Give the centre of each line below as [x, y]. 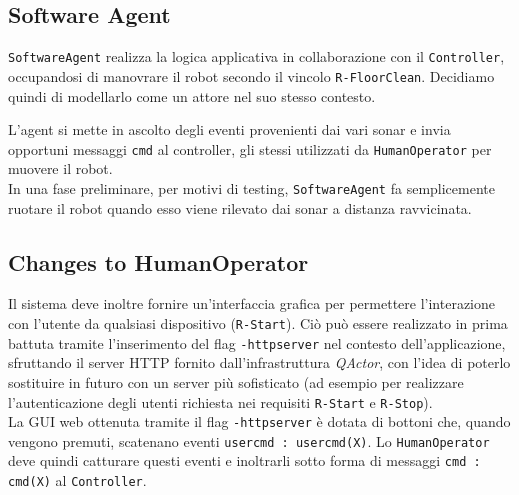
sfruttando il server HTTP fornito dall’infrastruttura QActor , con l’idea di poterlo [259, 362]
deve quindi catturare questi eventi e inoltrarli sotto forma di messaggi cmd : [244, 460]
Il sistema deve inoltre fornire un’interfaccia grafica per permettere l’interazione [252, 303]
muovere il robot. [60, 168]
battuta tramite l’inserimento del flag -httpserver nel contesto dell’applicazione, [257, 342]
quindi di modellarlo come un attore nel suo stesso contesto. [192, 95]
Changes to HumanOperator [158, 261]
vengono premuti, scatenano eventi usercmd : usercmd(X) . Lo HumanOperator [249, 440]
